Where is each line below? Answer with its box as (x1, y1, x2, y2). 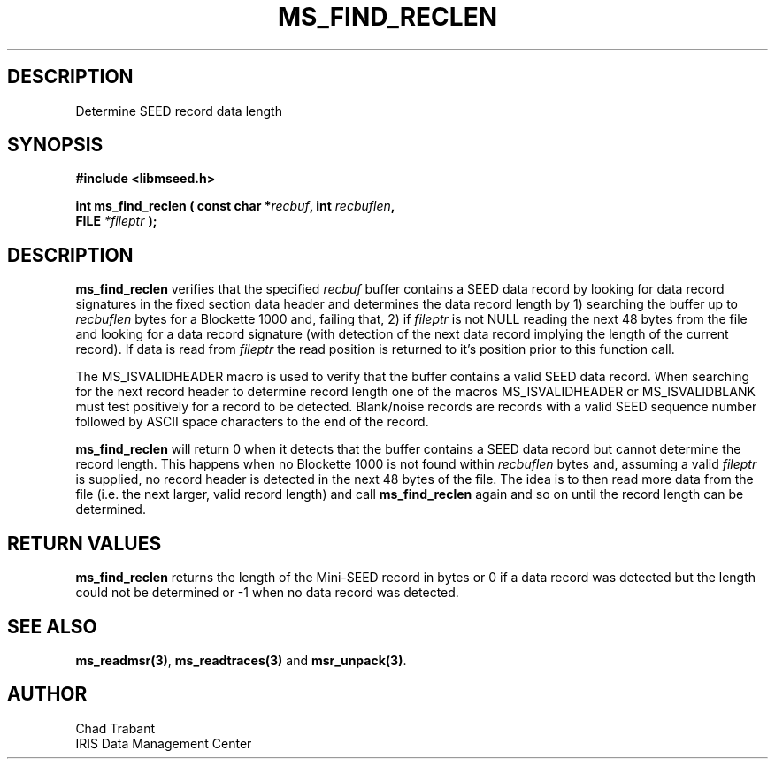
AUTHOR (7, 683, 88, 706)
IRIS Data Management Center (75, 735, 252, 751)
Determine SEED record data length (75, 103, 282, 119)
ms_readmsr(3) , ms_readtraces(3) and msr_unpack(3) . (75, 652, 407, 668)
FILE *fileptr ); (75, 213, 157, 229)
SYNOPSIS (7, 134, 104, 157)
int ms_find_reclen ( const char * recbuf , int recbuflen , (75, 198, 395, 214)
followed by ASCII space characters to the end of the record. (75, 414, 429, 430)
